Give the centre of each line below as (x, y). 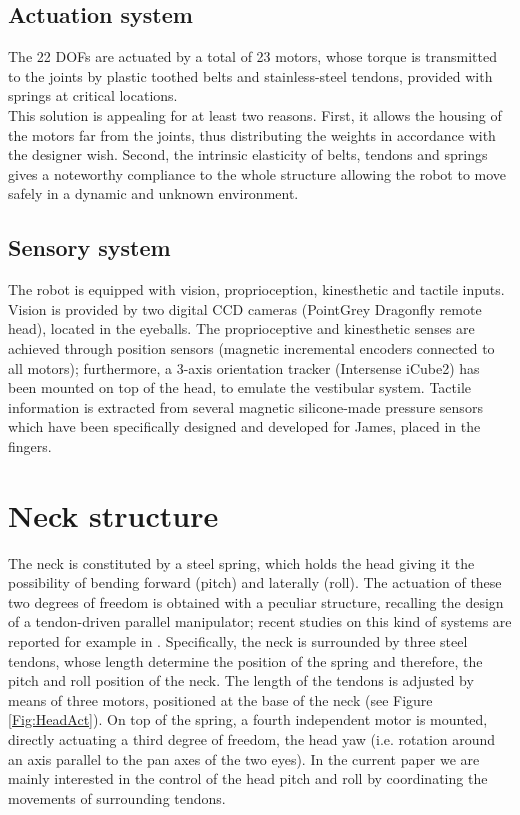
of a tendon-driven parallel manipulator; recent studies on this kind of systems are (260, 621)
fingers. (30, 445)
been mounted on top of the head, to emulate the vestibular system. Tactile (240, 387)
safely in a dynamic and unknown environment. (153, 193)
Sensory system (89, 247)
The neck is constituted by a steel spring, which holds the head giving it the (241, 562)
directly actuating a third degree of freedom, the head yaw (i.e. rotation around (252, 738)
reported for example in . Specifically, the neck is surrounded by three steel (238, 641)
